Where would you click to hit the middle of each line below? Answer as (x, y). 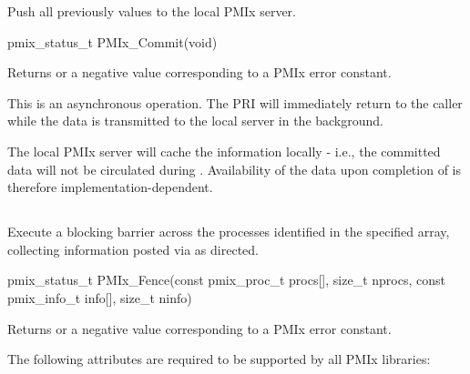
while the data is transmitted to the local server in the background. (195, 121)
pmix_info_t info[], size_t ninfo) (100, 297)
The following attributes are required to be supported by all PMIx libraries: (219, 359)
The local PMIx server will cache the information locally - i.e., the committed (224, 151)
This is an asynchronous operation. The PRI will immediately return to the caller (235, 102)
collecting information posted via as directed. (133, 249)
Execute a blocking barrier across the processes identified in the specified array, (229, 232)
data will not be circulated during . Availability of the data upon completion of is (234, 169)
